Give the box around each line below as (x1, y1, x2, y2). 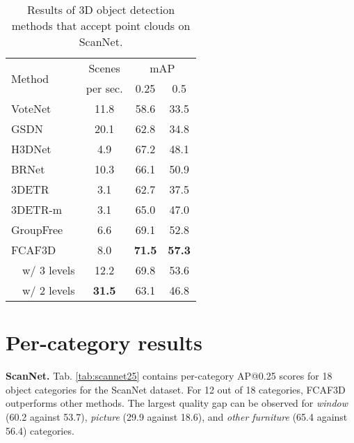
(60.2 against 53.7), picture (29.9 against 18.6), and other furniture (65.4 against (6, 409, 348, 423)
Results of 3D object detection (26, 1, 175, 17)
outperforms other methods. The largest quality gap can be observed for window (6, 396, 348, 410)
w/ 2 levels (22, 282, 75, 298)
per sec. (86, 80, 123, 96)
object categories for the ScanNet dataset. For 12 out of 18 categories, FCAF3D (6, 382, 346, 396)
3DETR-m (11, 201, 63, 217)
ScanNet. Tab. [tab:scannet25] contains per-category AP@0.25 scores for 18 (6, 368, 332, 383)
